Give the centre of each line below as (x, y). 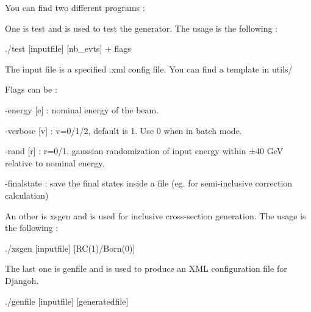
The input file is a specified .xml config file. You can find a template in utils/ (149, 69)
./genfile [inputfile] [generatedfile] (67, 301)
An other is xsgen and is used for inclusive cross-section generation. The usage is (155, 215)
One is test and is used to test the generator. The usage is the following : (141, 28)
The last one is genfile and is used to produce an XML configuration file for (146, 268)
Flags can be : (31, 89)
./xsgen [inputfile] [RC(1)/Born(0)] (70, 248)
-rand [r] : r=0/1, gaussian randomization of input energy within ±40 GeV (144, 151)
